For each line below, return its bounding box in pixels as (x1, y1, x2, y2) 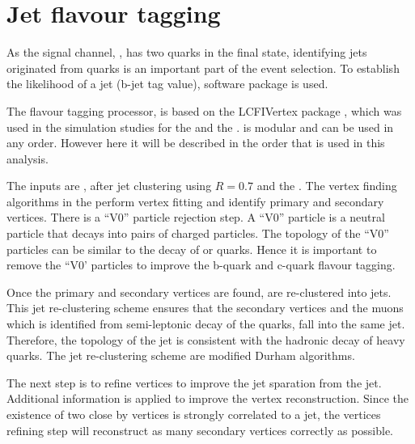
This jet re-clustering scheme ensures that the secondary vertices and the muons (6, 299, 404, 316)
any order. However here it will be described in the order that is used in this (6, 134, 385, 151)
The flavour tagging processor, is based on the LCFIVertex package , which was (6, 102, 402, 119)
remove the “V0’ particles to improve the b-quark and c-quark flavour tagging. (6, 256, 396, 273)
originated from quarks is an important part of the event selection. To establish (6, 59, 400, 76)
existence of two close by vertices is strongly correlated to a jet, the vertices (6, 406, 381, 422)
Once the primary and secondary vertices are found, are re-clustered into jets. (6, 283, 392, 300)
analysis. (6, 150, 49, 167)
